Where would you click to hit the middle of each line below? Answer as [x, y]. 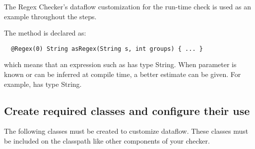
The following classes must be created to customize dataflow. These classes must [126, 131]
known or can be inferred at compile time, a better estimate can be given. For [123, 74]
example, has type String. [43, 84]
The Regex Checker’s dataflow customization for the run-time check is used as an [128, 6]
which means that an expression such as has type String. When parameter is [120, 64]
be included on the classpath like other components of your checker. [107, 141]
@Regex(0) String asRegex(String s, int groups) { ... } [107, 49]
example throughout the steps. [50, 16]
